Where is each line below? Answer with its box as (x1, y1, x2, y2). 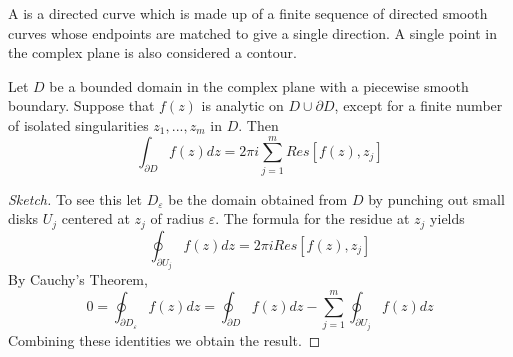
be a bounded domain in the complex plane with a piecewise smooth (49, 75, 469, 96)
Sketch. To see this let (8, 188, 143, 209)
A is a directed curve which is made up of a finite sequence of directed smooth (8, 3, 488, 23)
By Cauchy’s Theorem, (8, 269, 148, 290)
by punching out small (368, 188, 505, 209)
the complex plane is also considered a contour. (8, 42, 297, 63)
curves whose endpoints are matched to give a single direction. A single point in (8, 22, 497, 43)
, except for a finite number (334, 95, 503, 116)
